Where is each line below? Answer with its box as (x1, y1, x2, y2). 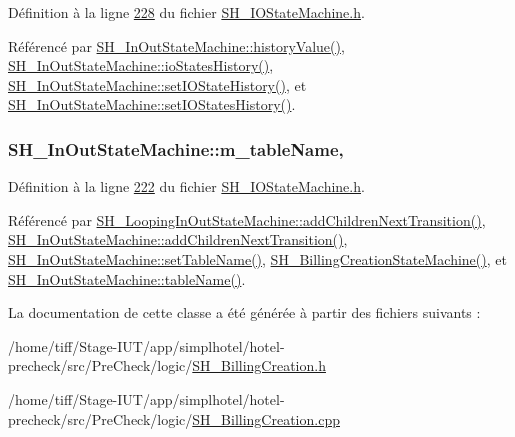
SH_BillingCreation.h (192, 355, 326, 376)
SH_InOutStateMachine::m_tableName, (8, 136, 344, 161)
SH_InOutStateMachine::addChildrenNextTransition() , (8, 229, 348, 250)
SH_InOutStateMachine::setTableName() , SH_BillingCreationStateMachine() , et (8, 248, 507, 269)
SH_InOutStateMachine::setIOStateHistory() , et (8, 74, 307, 95)
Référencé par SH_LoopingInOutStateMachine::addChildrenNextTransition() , (8, 209, 486, 230)
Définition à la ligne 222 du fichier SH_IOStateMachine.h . (8, 176, 365, 197)
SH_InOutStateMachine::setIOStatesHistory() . (8, 94, 296, 115)
